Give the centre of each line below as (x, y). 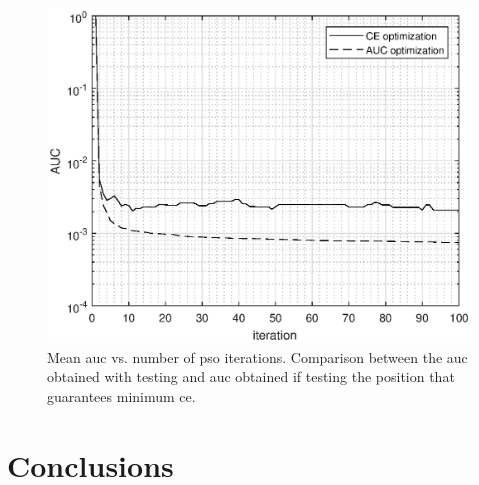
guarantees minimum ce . (121, 395)
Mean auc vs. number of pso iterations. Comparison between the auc (257, 356)
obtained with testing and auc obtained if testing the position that (251, 376)
